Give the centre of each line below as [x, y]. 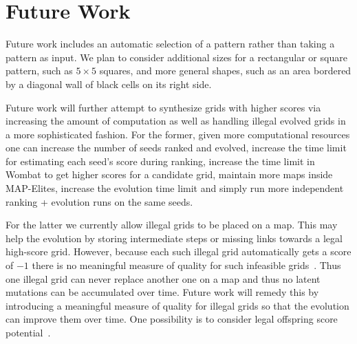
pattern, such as [39, 71]
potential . [28, 332]
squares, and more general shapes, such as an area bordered [225, 71]
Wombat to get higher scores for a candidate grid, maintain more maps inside [169, 174]
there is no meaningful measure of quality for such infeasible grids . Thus [186, 265]
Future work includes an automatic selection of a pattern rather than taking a [170, 44]
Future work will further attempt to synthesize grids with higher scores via [163, 107]
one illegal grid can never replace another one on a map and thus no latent [163, 278]
